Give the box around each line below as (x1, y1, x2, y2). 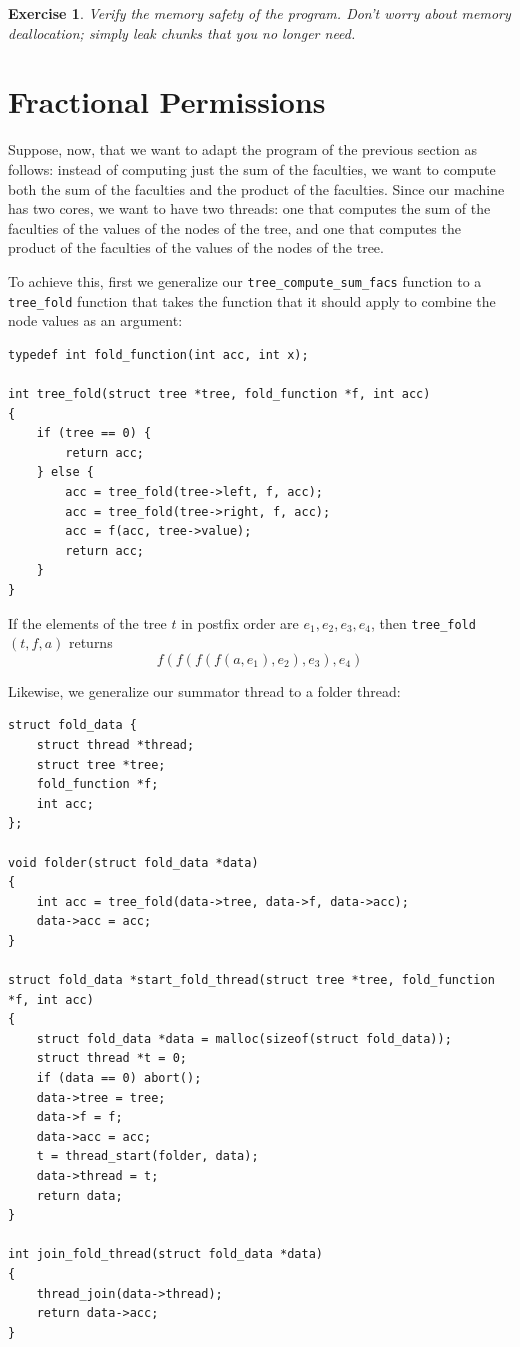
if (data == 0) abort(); (36, 1071, 202, 1086)
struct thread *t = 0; (36, 1051, 187, 1066)
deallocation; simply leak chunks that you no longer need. (8, 22, 356, 43)
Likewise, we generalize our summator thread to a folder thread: (8, 680, 401, 701)
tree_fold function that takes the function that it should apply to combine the (8, 290, 496, 311)
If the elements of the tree (8, 612, 167, 633)
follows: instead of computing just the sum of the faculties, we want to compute (8, 158, 496, 179)
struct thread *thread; (36, 737, 195, 752)
